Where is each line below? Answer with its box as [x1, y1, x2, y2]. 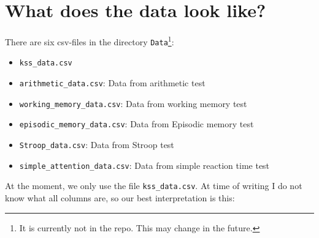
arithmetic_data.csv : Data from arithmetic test [19, 76, 206, 89]
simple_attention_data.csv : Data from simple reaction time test [19, 158, 270, 171]
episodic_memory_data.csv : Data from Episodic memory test [19, 117, 254, 130]
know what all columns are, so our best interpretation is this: [5, 192, 235, 204]
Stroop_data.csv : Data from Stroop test [19, 138, 174, 151]
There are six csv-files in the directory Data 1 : [5, 34, 174, 48]
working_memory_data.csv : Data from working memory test [19, 97, 247, 110]
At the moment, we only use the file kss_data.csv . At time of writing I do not [5, 179, 302, 192]
